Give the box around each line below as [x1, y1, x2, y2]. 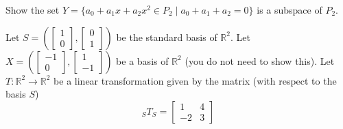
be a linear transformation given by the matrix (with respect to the [54, 73, 337, 87]
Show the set [5, 3, 60, 16]
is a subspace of [257, 3, 322, 16]
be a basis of [116, 53, 169, 68]
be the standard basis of [116, 29, 217, 44]
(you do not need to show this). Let [185, 53, 335, 68]
